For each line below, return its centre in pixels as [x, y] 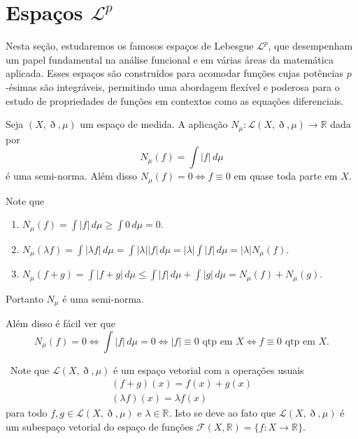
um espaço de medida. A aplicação [154, 124]
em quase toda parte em [286, 176]
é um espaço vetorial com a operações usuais [209, 369]
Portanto [24, 298]
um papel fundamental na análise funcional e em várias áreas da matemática [170, 59]
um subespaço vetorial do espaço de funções [100, 426]
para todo [27, 413]
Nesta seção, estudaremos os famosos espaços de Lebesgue [130, 46]
